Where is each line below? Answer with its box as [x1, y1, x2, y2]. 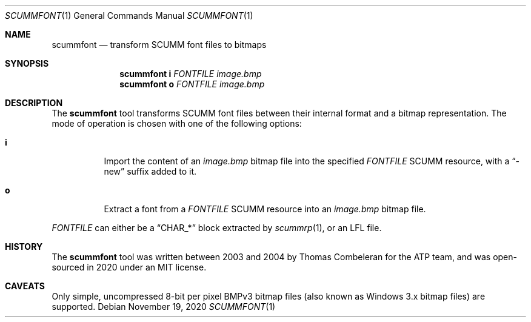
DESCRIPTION [5, 98, 63, 108]
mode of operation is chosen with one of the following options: [52, 118, 302, 129]
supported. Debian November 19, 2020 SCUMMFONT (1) [52, 301, 276, 312]
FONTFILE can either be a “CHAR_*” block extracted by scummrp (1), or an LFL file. [52, 223, 382, 233]
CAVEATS [5, 281, 45, 291]
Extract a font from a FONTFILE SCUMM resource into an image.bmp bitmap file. [104, 204, 426, 214]
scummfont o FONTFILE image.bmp [119, 79, 265, 89]
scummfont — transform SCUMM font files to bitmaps [52, 39, 267, 50]
